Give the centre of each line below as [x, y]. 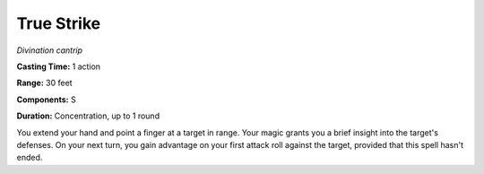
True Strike [59, 23]
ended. [30, 158]
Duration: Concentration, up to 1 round [88, 116]
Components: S [46, 100]
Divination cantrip [50, 50]
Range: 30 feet [44, 83]
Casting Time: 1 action [59, 66]
